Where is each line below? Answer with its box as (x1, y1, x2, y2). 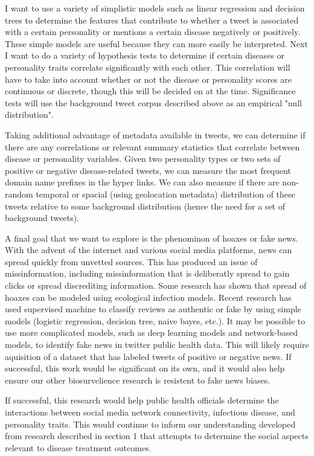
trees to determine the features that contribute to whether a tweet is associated (5, 13, 299, 26)
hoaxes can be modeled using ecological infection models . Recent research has (5, 291, 292, 303)
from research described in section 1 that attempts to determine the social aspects (5, 429, 309, 442)
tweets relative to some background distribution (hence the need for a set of (5, 199, 285, 212)
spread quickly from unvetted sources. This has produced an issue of (5, 255, 258, 268)
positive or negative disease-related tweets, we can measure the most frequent (5, 164, 291, 176)
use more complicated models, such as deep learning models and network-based (5, 326, 298, 339)
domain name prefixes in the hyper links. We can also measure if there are (5, 176, 280, 188)
